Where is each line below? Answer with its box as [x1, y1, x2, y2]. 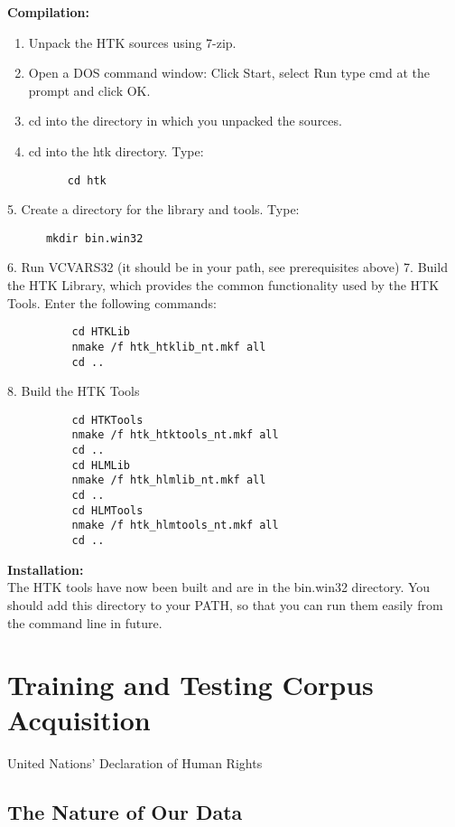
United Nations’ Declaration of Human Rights [7, 754, 263, 773]
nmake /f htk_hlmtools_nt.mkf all [71, 519, 279, 532]
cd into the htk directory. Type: [28, 141, 204, 160]
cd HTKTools [71, 413, 144, 427]
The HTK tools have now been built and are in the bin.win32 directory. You [7, 578, 431, 597]
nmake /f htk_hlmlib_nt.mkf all [71, 474, 266, 487]
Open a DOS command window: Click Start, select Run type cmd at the [28, 63, 431, 82]
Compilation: [7, 3, 89, 21]
